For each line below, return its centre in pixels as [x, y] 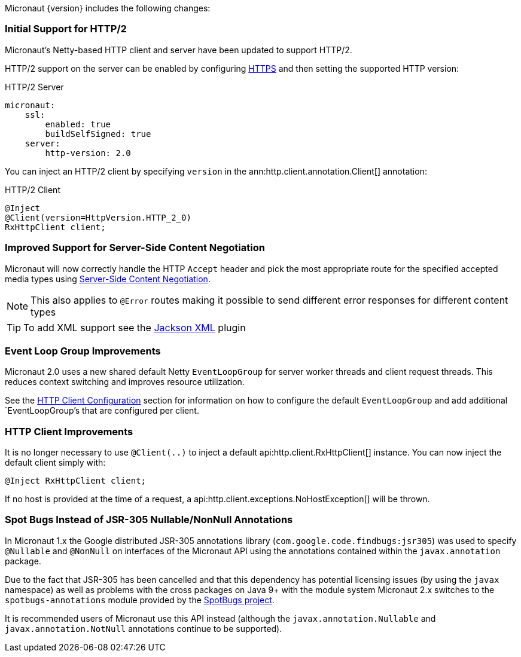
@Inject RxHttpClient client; [76, 481]
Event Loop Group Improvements [83, 351]
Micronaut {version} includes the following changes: [108, 8]
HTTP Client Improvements [69, 431]
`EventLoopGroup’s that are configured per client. [102, 411]
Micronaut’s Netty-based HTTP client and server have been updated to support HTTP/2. [179, 50]
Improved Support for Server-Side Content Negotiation [135, 248]
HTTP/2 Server [34, 87]
